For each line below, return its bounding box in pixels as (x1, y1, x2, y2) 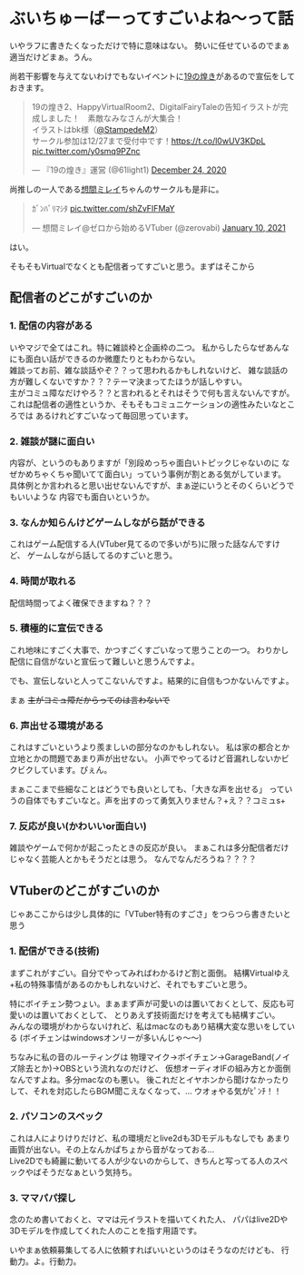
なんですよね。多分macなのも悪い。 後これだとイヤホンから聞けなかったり (9, 1073, 289, 1085)
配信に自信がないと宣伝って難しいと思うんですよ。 (9, 656, 200, 667)
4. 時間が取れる (9, 575, 77, 588)
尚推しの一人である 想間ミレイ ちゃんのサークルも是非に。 (9, 183, 224, 194)
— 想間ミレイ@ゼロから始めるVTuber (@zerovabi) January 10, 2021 (31, 222, 286, 232)
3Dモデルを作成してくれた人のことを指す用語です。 (9, 1225, 202, 1236)
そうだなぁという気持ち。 (40, 1166, 137, 1177)
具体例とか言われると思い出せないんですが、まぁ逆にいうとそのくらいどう (9, 479, 287, 490)
